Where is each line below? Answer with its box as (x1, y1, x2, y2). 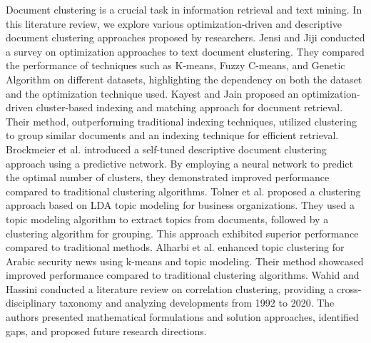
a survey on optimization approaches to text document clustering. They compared (6, 43, 365, 58)
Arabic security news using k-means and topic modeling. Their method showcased (6, 253, 364, 268)
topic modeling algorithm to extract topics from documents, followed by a (6, 211, 329, 226)
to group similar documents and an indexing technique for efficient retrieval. (6, 128, 339, 143)
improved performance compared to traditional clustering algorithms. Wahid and (6, 267, 360, 282)
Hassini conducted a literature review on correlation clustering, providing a (6, 281, 334, 296)
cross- (337, 281, 362, 296)
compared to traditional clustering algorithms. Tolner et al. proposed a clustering (6, 183, 361, 198)
